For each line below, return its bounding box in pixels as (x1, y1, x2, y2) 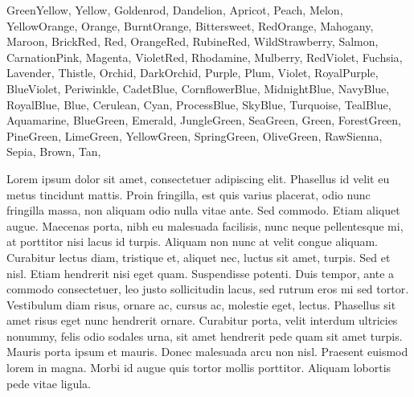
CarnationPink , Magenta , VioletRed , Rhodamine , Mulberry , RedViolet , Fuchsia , (6, 48, 403, 65)
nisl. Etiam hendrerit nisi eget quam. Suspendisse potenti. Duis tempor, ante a (6, 264, 395, 281)
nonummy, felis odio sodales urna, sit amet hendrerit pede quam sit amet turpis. (6, 327, 403, 344)
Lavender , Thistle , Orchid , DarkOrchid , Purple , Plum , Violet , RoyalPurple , (6, 64, 379, 81)
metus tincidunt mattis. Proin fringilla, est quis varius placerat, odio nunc (6, 186, 371, 203)
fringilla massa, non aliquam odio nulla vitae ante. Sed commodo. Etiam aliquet (6, 202, 400, 219)
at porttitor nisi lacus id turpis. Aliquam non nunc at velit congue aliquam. (6, 233, 379, 250)
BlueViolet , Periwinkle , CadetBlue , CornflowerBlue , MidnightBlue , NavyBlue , (6, 80, 390, 96)
